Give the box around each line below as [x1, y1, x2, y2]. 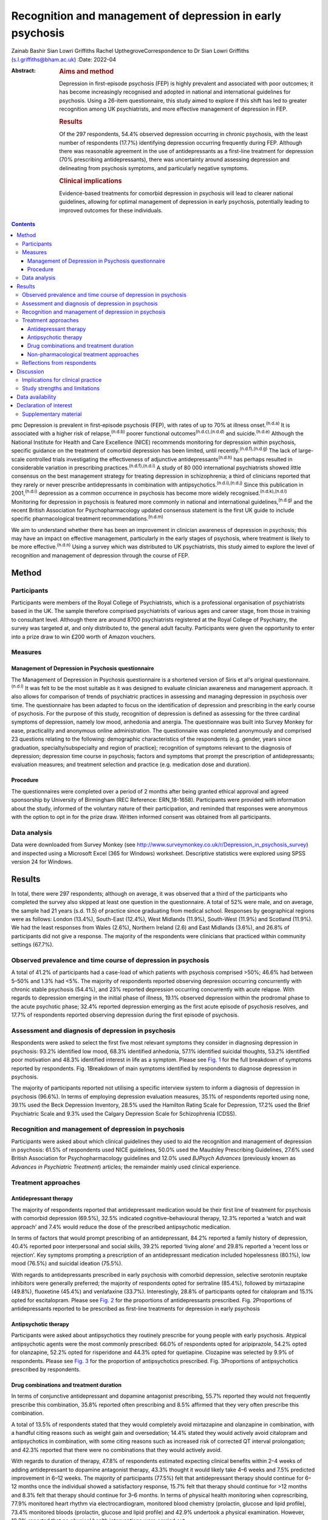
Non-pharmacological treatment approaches [27, 350, 139, 358]
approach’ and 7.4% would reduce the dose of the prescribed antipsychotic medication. [11, 1223, 231, 1231]
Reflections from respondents [22, 359, 97, 367]
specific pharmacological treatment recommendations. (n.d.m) [11, 514, 163, 522]
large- [298, 447, 314, 454]
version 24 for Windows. [11, 858, 73, 865]
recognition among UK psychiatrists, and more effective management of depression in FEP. [59, 105, 288, 112]
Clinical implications [59, 176, 122, 185]
